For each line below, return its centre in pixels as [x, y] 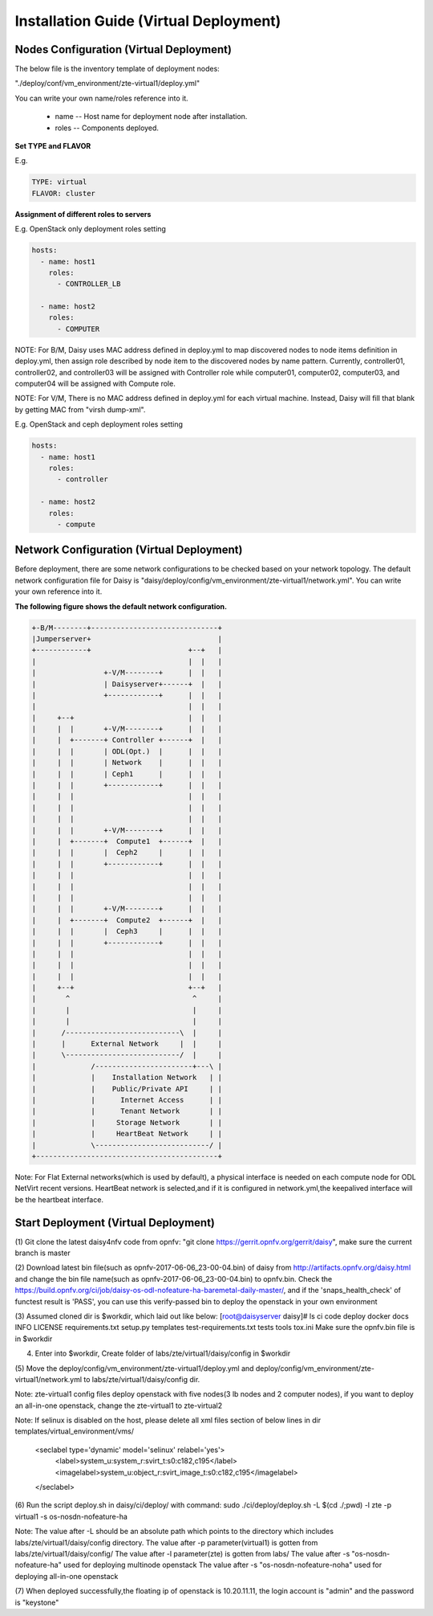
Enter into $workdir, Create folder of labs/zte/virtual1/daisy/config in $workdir [163, 1353]
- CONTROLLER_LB [89, 284]
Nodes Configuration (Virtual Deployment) [123, 49]
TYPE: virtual [59, 182]
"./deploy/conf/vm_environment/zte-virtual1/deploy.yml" [107, 84]
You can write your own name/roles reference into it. [101, 98]
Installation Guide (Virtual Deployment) [148, 21]
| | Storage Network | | [127, 1122]
